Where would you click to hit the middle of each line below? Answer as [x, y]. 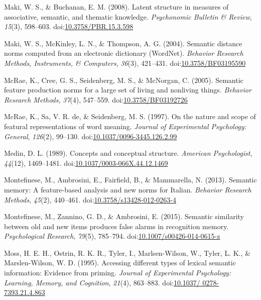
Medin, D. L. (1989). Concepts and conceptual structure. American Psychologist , [128, 153]
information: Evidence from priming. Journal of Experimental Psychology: [118, 273]
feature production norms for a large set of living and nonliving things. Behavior [128, 90]
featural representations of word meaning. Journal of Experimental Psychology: [125, 126]
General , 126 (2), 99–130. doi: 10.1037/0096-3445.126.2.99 [91, 136]
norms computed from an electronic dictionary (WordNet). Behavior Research [124, 53]
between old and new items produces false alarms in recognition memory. [116, 226]
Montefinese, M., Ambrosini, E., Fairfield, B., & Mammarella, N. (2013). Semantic [130, 180]
